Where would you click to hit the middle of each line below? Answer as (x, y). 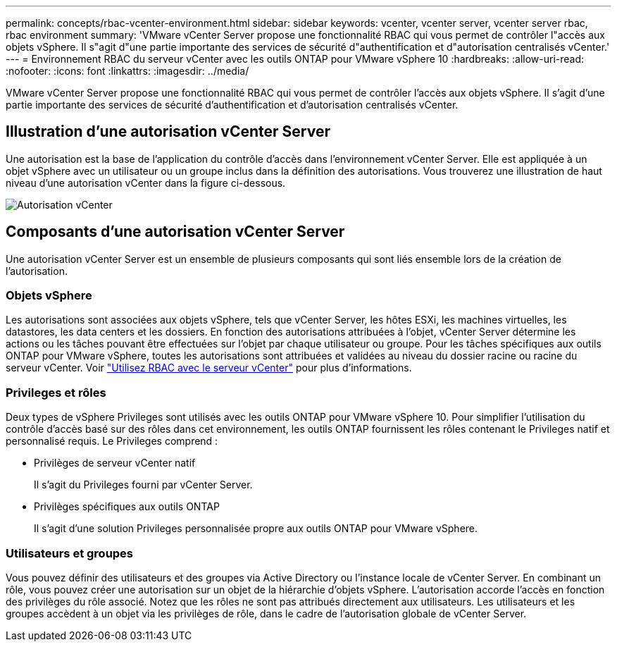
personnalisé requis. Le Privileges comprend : (112, 441)
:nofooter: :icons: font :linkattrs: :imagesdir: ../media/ (127, 71)
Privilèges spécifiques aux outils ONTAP (127, 507)
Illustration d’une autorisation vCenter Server (168, 132)
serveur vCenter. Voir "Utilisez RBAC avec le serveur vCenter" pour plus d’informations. (209, 368)
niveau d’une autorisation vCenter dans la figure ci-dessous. (146, 183)
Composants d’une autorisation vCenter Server (175, 232)
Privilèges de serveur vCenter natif (115, 463)
